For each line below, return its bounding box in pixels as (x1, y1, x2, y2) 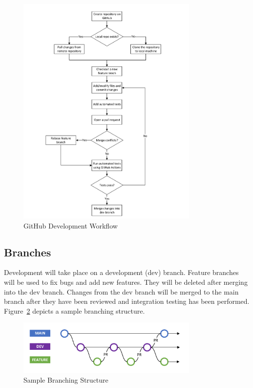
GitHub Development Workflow (23, 220, 118, 230)
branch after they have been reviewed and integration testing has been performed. (4, 296, 250, 306)
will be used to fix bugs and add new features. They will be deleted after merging (4, 277, 248, 287)
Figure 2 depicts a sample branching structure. (4, 305, 145, 316)
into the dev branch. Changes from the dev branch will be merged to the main (4, 286, 239, 297)
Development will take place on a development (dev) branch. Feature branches (4, 267, 239, 277)
